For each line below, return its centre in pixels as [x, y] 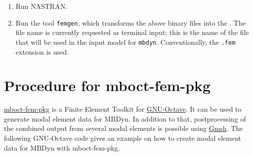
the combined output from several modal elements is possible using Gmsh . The [124, 128]
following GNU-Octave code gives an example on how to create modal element [123, 138]
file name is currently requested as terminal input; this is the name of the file [132, 32]
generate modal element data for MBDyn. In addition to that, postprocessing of [125, 118]
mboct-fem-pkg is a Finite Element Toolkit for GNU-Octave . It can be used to [123, 109]
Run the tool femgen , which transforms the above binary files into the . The [130, 22]
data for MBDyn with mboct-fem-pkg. [62, 147]
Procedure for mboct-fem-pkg [107, 85]
